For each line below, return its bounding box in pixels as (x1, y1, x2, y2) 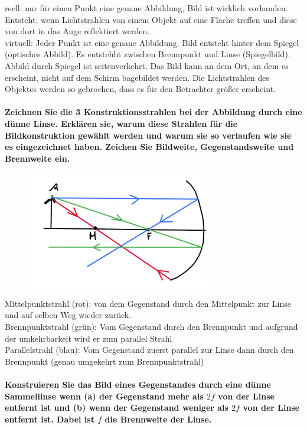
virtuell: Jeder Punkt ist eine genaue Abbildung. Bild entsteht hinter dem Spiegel (5, 36, 299, 48)
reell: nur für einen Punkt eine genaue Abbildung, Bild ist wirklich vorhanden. (5, 2, 288, 14)
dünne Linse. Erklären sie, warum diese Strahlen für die (5, 117, 238, 129)
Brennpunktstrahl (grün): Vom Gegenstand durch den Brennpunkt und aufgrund (5, 320, 298, 333)
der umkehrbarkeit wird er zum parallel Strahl (5, 332, 172, 344)
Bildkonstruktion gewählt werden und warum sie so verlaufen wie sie (5, 129, 292, 141)
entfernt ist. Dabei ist (5, 412, 94, 425)
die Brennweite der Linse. (104, 412, 212, 425)
